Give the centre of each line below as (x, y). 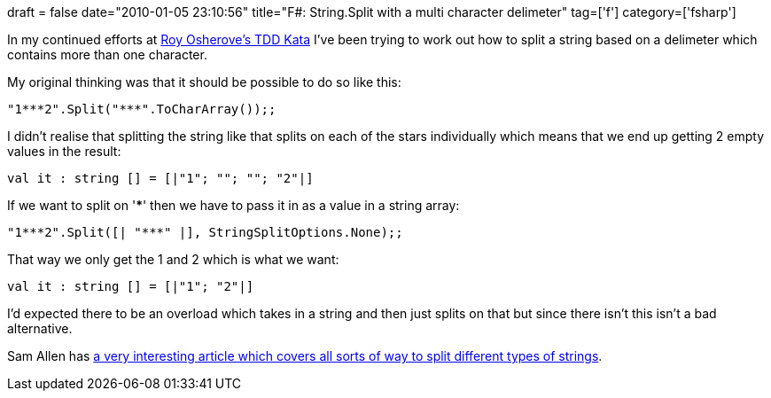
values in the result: (64, 151)
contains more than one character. (107, 55)
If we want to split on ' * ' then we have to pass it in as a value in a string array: (234, 205)
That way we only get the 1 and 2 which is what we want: (173, 259)
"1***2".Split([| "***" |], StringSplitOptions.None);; (205, 232)
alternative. (40, 328)
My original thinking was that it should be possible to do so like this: (204, 82)
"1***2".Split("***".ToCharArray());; (142, 109)
